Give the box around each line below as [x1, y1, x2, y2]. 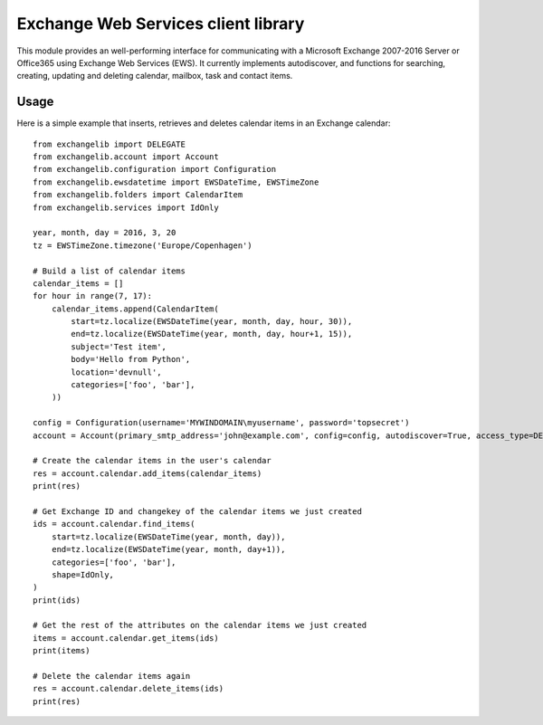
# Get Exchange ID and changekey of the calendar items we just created [33, 506, 362, 516]
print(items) [33, 645, 90, 656]
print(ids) [33, 595, 81, 606]
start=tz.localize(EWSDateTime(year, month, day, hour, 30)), [71, 317, 353, 327]
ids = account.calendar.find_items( [33, 519, 195, 529]
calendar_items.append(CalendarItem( [51, 303, 219, 314]
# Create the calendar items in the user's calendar [33, 455, 271, 466]
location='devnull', [71, 367, 162, 377]
